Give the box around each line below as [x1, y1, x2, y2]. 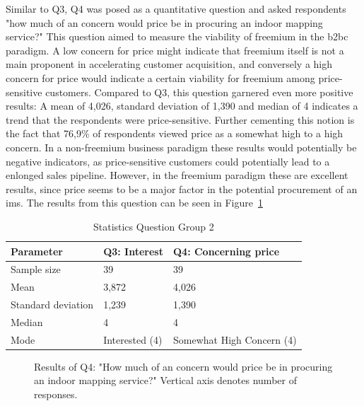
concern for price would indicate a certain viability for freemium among [6, 70, 315, 85]
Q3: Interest [103, 243, 163, 258]
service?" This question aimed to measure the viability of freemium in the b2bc [6, 29, 348, 44]
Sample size [11, 262, 61, 277]
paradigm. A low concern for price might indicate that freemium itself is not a [6, 42, 344, 57]
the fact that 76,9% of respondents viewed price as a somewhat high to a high [6, 126, 344, 141]
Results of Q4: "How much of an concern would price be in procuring [34, 359, 333, 373]
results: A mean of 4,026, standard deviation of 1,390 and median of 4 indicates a [6, 98, 358, 113]
